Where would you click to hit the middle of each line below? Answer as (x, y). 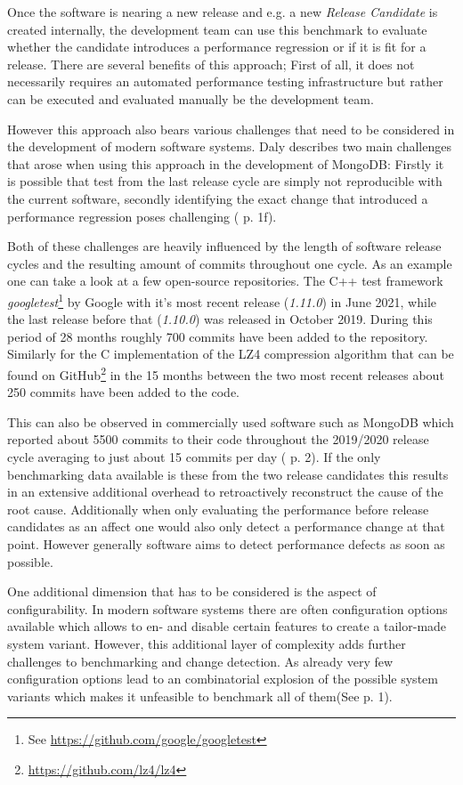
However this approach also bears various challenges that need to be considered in (231, 129)
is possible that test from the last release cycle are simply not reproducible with (225, 181)
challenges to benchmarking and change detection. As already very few (200, 661)
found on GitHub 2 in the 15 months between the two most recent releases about (226, 373)
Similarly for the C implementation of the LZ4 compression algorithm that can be (231, 354)
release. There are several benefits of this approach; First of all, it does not (211, 64)
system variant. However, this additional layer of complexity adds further (207, 643)
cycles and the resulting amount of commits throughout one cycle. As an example (230, 263)
